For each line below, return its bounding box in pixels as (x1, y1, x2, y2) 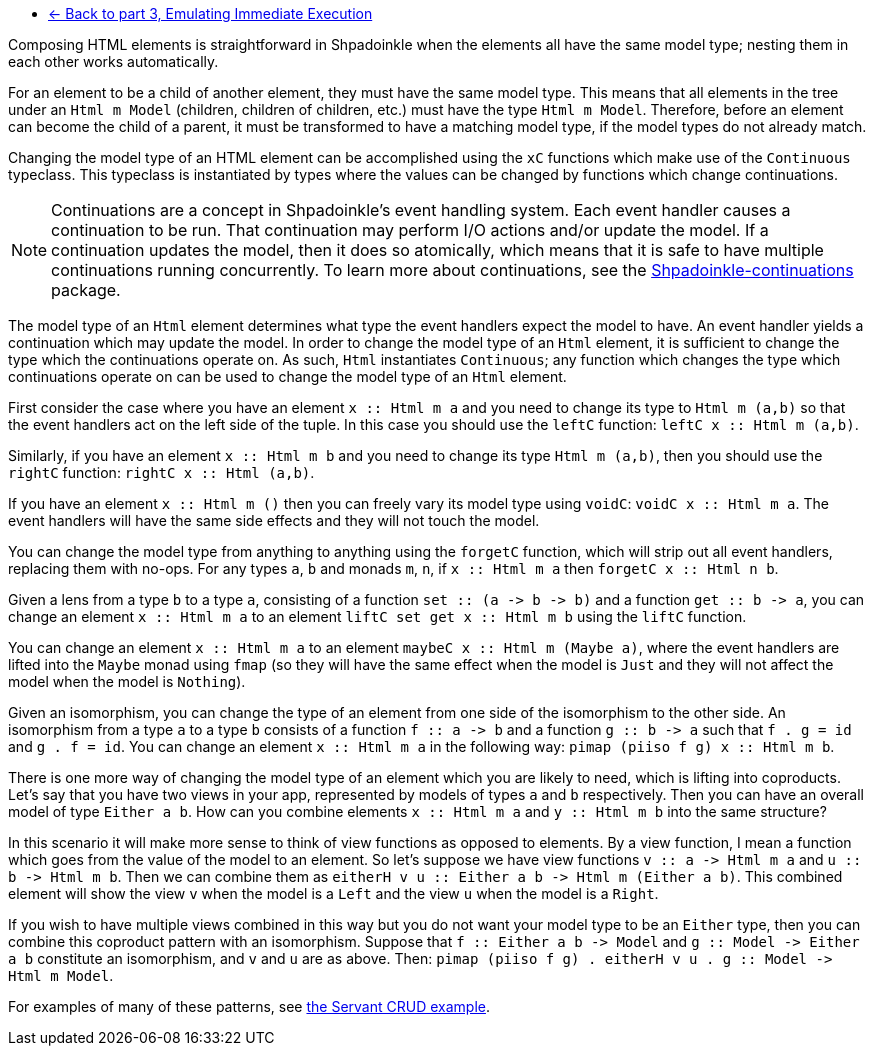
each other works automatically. (8, 53, 219, 70)
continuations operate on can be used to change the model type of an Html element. (8, 368, 567, 385)
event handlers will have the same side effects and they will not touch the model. (8, 512, 540, 529)
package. (51, 280, 121, 300)
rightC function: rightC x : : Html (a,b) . (8, 464, 315, 481)
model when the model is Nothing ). (8, 673, 246, 690)
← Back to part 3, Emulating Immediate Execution (48, 5, 373, 22)
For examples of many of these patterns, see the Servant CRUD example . (8, 998, 490, 1015)
